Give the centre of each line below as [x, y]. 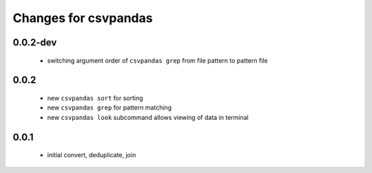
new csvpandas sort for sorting [95, 98]
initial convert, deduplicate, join [92, 155]
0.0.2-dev [35, 42]
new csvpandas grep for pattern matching [110, 108]
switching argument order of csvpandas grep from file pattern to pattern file [157, 60]
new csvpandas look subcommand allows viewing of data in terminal [148, 117]
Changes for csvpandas [83, 18]
